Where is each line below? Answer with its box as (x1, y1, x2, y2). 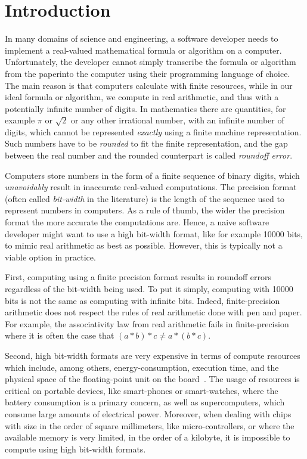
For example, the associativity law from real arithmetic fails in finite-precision (5, 317, 289, 330)
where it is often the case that (5, 329, 114, 342)
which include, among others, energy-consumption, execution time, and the (5, 361, 279, 373)
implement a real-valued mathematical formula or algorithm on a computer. (5, 44, 282, 56)
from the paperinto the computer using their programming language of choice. (5, 67, 290, 79)
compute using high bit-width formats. (5, 442, 146, 455)
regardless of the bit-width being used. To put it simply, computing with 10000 (5, 283, 293, 294)
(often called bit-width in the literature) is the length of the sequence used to (5, 192, 284, 204)
